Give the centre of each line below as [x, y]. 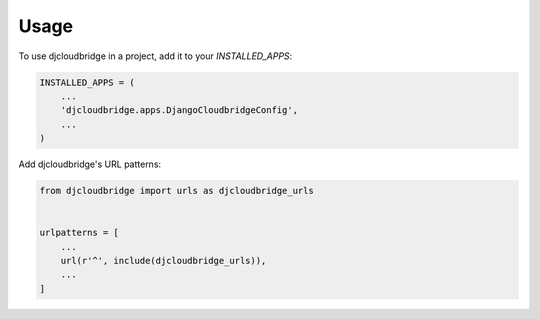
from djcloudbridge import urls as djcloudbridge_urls [176, 191]
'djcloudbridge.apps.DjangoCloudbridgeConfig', [179, 110]
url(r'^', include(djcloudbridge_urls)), [163, 261]
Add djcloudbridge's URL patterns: [90, 164]
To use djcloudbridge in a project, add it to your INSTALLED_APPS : [155, 56]
